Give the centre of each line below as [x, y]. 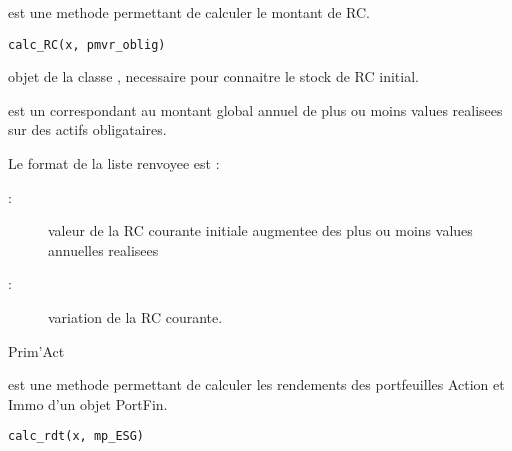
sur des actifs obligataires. [87, 129]
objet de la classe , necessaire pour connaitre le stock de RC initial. [213, 76]
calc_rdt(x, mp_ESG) [76, 436]
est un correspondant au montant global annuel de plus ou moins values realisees [255, 109]
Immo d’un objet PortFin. [88, 403]
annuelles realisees [103, 249]
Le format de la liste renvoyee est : [114, 163]
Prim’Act [36, 350]
